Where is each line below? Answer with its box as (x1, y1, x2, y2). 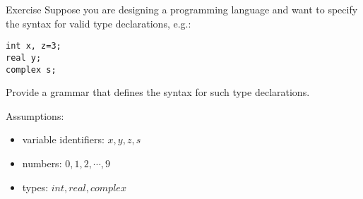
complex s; (6, 64, 56, 75)
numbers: (22, 155, 62, 170)
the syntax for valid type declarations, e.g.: (6, 16, 191, 30)
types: (22, 179, 49, 194)
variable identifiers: (22, 132, 105, 147)
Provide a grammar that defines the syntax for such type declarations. (6, 85, 310, 99)
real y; (6, 52, 42, 63)
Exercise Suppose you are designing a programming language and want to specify (6, 2, 358, 16)
